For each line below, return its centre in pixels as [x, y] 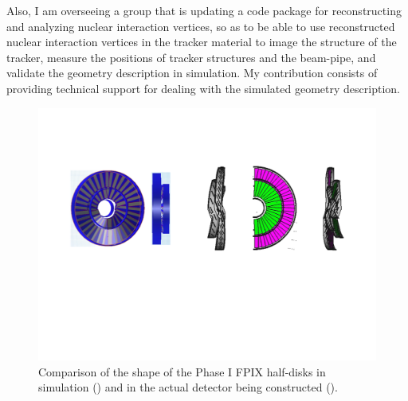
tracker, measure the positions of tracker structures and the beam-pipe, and [191, 57]
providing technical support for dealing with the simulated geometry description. [203, 88]
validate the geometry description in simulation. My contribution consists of [192, 73]
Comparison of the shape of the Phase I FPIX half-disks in [182, 371]
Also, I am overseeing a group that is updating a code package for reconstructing [204, 10]
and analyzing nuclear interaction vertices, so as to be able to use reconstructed [201, 26]
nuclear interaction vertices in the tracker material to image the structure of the [202, 42]
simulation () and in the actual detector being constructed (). [188, 387]
